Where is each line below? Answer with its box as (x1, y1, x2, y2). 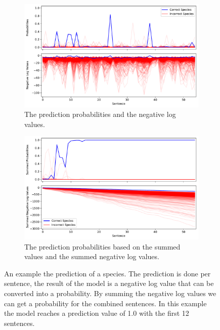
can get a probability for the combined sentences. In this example (4, 298, 207, 308)
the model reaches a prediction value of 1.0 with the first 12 (4, 308, 189, 318)
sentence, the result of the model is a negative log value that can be (4, 278, 214, 288)
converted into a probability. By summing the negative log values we (4, 287, 216, 298)
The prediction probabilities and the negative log (24, 109, 176, 119)
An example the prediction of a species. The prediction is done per (4, 268, 211, 278)
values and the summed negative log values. (24, 251, 159, 262)
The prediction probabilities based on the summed (24, 241, 181, 252)
